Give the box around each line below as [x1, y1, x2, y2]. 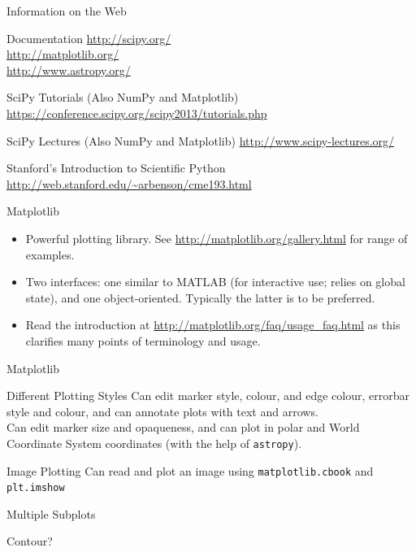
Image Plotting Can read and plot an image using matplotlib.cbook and [6, 462, 374, 479]
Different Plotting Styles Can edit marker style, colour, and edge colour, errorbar [6, 387, 409, 404]
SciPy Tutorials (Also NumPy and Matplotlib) [6, 89, 239, 106]
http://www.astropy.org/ [6, 61, 131, 78]
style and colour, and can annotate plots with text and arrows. [6, 402, 318, 419]
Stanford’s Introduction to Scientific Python [6, 159, 226, 176]
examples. [25, 246, 75, 263]
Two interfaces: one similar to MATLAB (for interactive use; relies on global [25, 273, 405, 290]
